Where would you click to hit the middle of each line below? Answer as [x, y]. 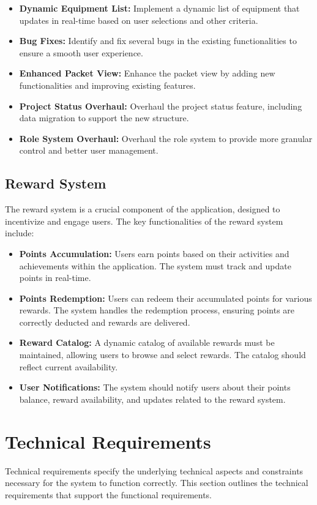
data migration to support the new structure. [104, 118]
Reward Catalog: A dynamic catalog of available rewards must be [147, 342]
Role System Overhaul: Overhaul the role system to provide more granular [166, 138]
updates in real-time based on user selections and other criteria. [139, 20]
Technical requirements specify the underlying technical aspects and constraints [154, 470]
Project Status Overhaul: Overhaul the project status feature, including [161, 106]
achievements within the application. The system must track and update [155, 265]
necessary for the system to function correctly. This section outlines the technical [157, 483]
